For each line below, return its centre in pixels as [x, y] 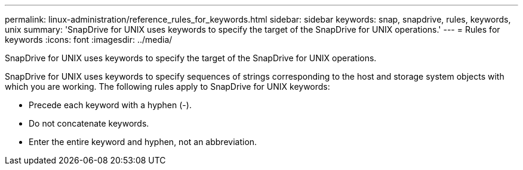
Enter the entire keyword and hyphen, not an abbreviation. [143, 142]
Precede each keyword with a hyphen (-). [110, 105]
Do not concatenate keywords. [89, 123]
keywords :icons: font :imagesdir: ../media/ [89, 40]
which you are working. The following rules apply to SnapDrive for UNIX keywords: [167, 86]
